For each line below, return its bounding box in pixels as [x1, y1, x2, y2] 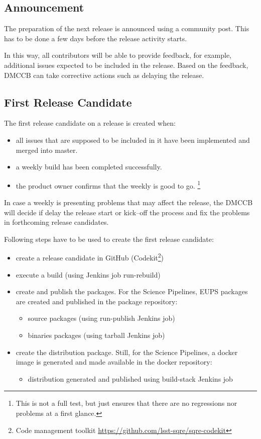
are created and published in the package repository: [16, 296, 178, 306]
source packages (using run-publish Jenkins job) [28, 313, 175, 323]
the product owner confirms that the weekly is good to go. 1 [16, 179, 201, 191]
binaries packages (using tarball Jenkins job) [28, 330, 165, 340]
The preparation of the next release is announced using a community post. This [4, 23, 249, 34]
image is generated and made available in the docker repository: [16, 357, 212, 367]
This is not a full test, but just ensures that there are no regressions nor [16, 398, 237, 408]
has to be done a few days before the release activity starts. [4, 33, 187, 43]
